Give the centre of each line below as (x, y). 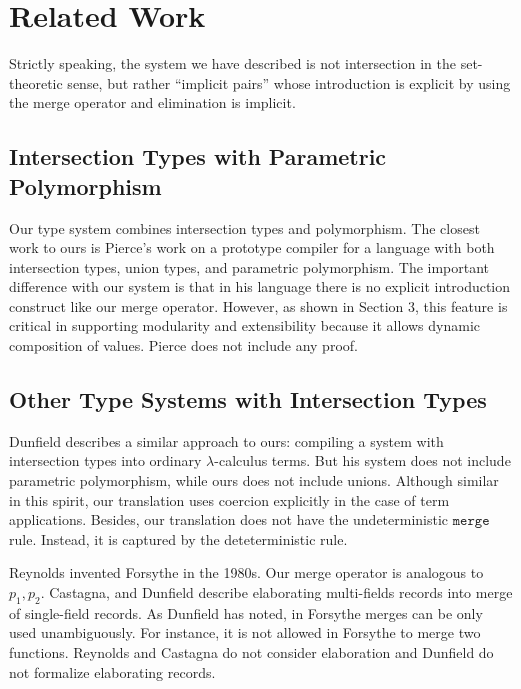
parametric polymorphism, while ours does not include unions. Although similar (254, 480)
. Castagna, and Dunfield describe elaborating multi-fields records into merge (276, 592)
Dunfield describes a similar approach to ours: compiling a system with (226, 440)
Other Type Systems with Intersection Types (248, 399)
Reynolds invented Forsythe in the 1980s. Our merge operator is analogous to (246, 572)
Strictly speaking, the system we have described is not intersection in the (232, 63)
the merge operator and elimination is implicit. (152, 102)
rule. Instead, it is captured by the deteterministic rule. (178, 538)
